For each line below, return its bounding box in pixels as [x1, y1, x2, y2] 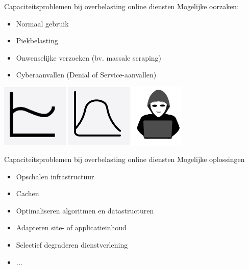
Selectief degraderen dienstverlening [16, 239, 128, 250]
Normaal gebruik [16, 18, 69, 29]
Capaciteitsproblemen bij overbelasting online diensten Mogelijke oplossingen [4, 153, 245, 164]
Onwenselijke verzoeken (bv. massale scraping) [16, 52, 162, 63]
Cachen [16, 188, 39, 199]
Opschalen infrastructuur [16, 171, 94, 181]
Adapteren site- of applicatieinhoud [16, 222, 127, 233]
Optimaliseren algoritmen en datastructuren [16, 205, 154, 216]
